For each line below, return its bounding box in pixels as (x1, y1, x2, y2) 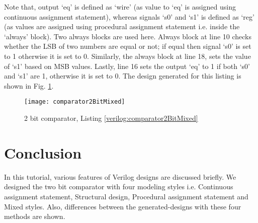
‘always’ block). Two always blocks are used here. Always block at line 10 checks (4, 31, 252, 41)
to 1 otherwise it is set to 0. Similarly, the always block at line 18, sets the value (4, 50, 251, 61)
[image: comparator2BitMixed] (24, 98, 125, 106)
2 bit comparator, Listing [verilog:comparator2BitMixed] (24, 113, 198, 123)
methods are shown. (4, 211, 65, 221)
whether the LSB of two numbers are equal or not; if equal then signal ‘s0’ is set (4, 41, 251, 51)
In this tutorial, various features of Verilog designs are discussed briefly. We (4, 171, 236, 182)
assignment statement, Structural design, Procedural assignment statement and (4, 191, 248, 201)
